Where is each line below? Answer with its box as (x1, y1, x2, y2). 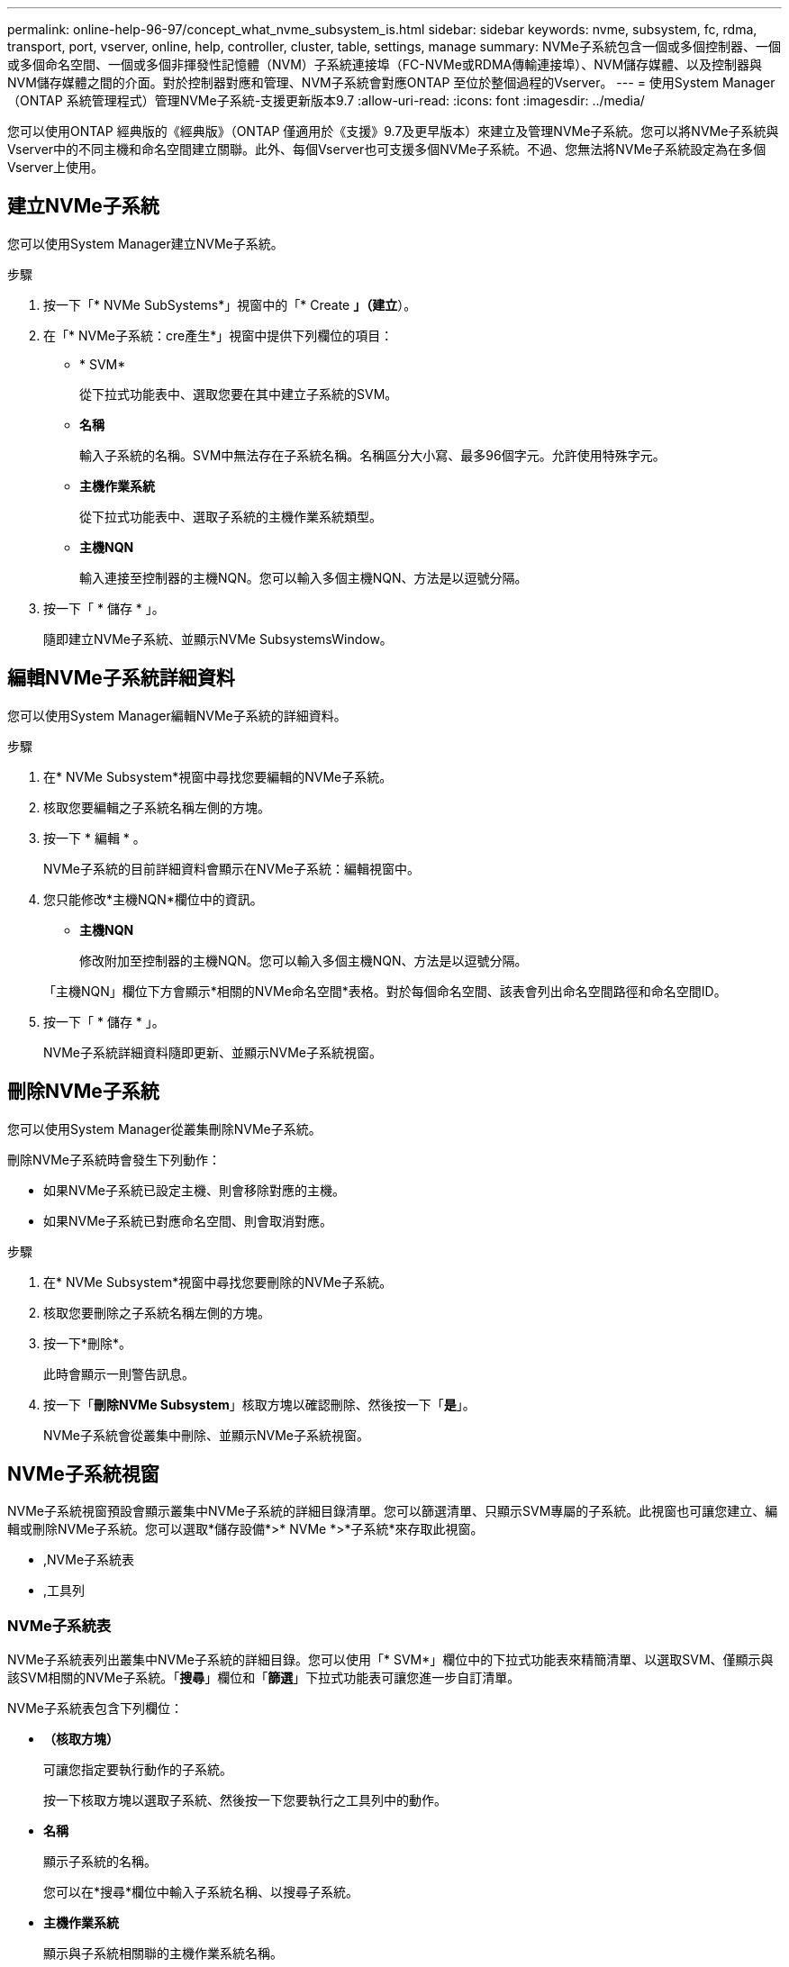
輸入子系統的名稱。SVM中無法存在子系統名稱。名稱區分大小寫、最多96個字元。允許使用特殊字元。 (79, 447, 666, 463)
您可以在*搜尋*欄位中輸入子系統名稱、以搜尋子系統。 (43, 1884, 359, 1900)
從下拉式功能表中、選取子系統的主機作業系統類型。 (79, 508, 382, 524)
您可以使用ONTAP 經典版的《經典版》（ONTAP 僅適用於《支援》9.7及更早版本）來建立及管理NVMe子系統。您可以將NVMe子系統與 (7, 123, 779, 139)
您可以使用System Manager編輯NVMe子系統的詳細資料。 (7, 707, 347, 723)
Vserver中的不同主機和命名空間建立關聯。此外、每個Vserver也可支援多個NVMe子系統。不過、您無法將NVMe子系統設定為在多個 (7, 141, 766, 157)
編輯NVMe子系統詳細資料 (7, 666, 235, 690)
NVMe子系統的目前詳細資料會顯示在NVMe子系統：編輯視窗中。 (43, 860, 421, 876)
